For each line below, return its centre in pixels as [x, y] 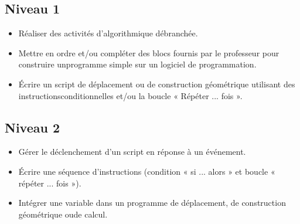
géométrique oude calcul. [63, 214]
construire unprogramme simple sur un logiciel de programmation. [137, 64]
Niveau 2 [33, 127]
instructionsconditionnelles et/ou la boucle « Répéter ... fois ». [130, 95]
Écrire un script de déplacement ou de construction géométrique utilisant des [157, 84]
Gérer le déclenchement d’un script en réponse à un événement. [132, 152]
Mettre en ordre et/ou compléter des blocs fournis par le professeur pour [149, 52]
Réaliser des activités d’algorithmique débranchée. [108, 33]
